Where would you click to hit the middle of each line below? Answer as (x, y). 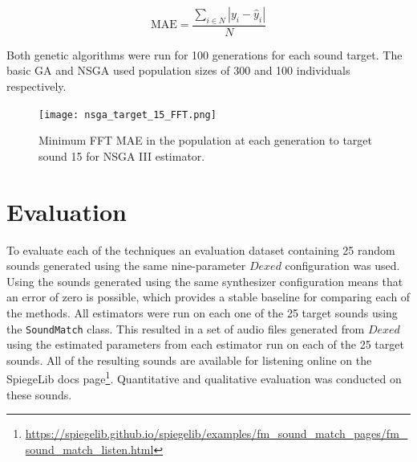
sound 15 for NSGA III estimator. (122, 155)
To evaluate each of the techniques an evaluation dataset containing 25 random (201, 249)
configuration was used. (342, 266)
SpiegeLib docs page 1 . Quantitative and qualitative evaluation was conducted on (204, 378)
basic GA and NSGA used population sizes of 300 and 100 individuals (178, 70)
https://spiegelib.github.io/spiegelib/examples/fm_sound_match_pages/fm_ (217, 433)
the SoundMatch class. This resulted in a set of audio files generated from (186, 328)
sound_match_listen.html (89, 449)
